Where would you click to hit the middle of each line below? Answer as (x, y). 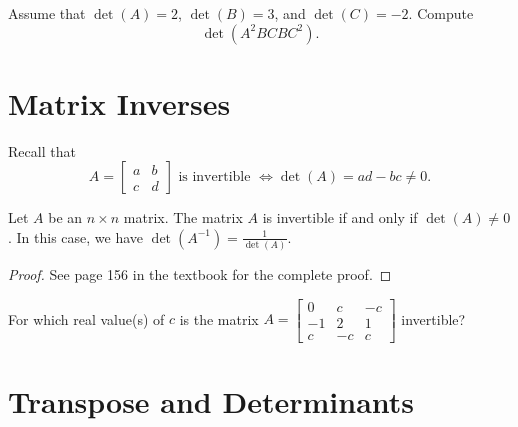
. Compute (441, 13)
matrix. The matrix (183, 217)
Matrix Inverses (119, 102)
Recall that (42, 150)
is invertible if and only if (340, 217)
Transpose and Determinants (211, 401)
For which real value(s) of (86, 318)
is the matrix (219, 318)
